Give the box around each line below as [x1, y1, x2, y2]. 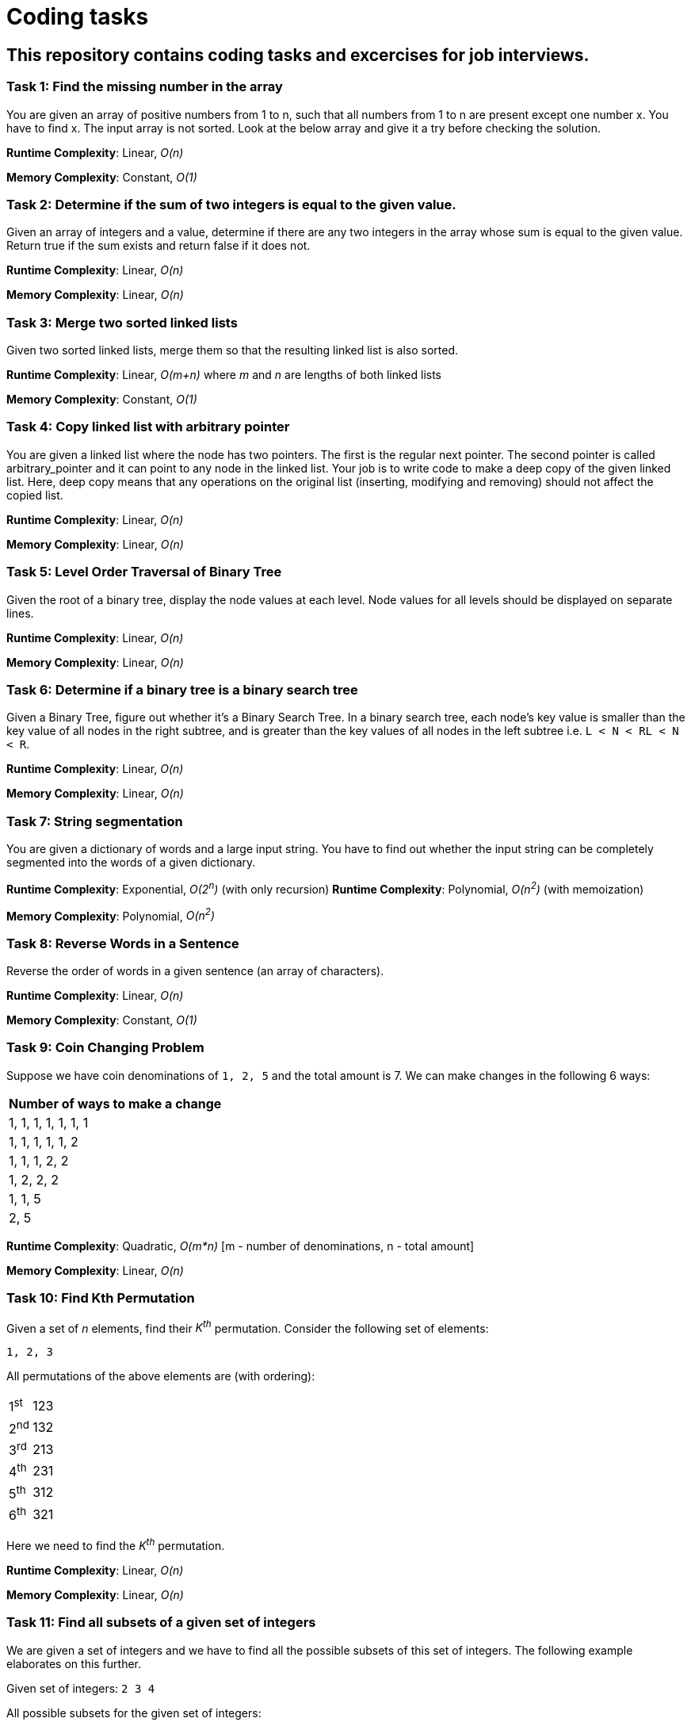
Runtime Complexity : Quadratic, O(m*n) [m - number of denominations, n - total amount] [6, 1238, 475, 1253]
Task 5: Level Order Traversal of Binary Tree [6, 564, 282, 580]
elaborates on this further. [6, 1656, 142, 1671]
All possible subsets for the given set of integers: [6, 1705, 262, 1720]
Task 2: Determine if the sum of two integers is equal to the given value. [6, 196, 456, 212]
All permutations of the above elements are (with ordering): [6, 1369, 315, 1383]
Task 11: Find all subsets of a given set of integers [6, 1614, 316, 1631]
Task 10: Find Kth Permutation [6, 1290, 195, 1307]
